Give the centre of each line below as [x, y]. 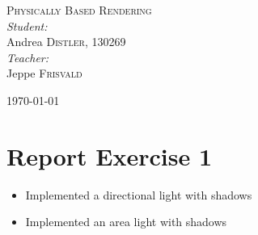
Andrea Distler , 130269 [66, 42]
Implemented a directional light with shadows [139, 194]
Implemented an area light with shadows [126, 222]
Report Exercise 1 [110, 155]
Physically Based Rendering [79, 10]
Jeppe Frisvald [44, 73]
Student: [27, 25]
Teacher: [28, 57]
